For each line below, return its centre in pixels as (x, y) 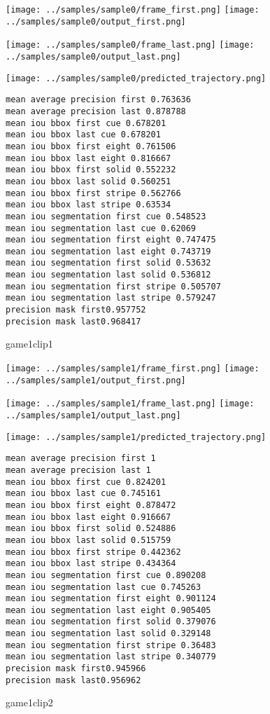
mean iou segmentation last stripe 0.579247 (111, 298)
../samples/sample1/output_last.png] (93, 415)
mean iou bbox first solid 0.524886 (91, 529)
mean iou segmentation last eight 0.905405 (108, 610)
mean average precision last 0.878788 (96, 111)
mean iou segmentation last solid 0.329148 (108, 634)
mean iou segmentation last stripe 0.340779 (111, 657)
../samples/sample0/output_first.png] (96, 21)
